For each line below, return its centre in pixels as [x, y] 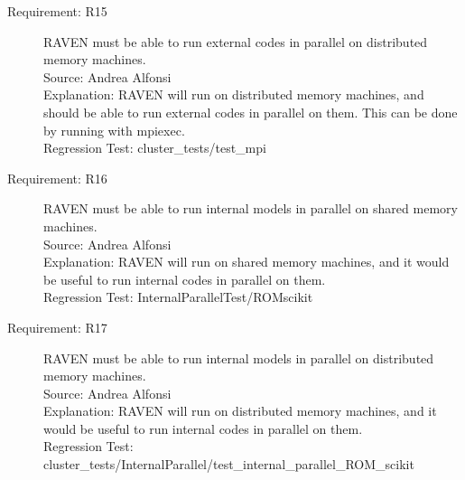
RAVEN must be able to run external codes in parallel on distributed [236, 41]
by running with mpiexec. [114, 130]
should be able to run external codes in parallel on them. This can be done [251, 112]
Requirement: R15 [57, 11]
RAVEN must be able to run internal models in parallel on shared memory [251, 208]
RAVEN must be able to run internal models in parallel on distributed [239, 358]
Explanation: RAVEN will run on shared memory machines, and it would [246, 262]
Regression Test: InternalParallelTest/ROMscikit [178, 297]
